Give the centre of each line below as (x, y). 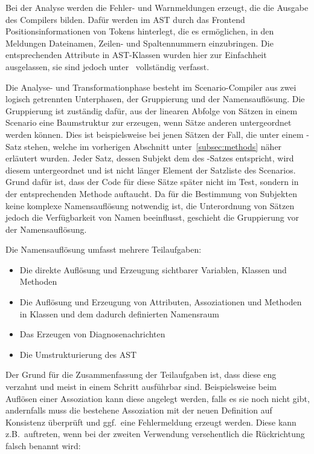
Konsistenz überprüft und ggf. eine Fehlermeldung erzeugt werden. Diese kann (151, 422)
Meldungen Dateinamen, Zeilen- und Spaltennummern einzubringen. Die (139, 43)
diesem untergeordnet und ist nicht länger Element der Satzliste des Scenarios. (151, 170)
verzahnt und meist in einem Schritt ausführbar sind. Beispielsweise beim (141, 387)
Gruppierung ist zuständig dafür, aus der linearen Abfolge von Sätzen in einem (152, 110)
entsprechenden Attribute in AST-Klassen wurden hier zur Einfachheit (136, 55)
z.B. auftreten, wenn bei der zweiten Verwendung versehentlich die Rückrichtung (155, 434)
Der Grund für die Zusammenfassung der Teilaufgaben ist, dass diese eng (141, 375)
